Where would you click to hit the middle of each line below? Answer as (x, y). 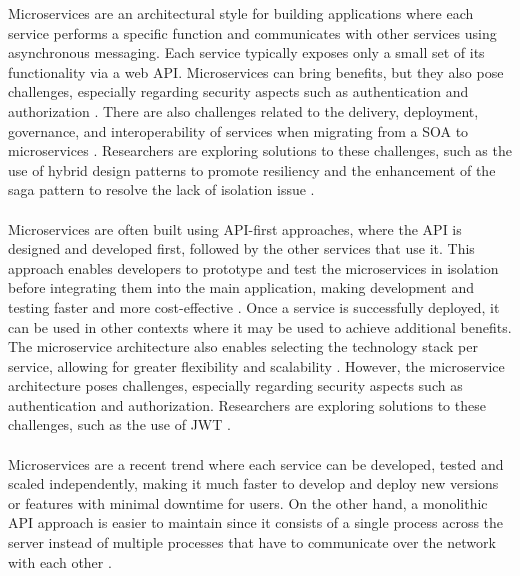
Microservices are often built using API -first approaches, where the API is (235, 228)
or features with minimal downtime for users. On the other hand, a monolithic (248, 502)
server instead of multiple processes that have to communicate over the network (252, 542)
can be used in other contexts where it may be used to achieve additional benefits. (260, 326)
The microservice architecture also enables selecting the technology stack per (243, 346)
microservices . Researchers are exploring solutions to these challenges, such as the (260, 150)
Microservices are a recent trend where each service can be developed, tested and (256, 463)
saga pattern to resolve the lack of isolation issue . (161, 189)
